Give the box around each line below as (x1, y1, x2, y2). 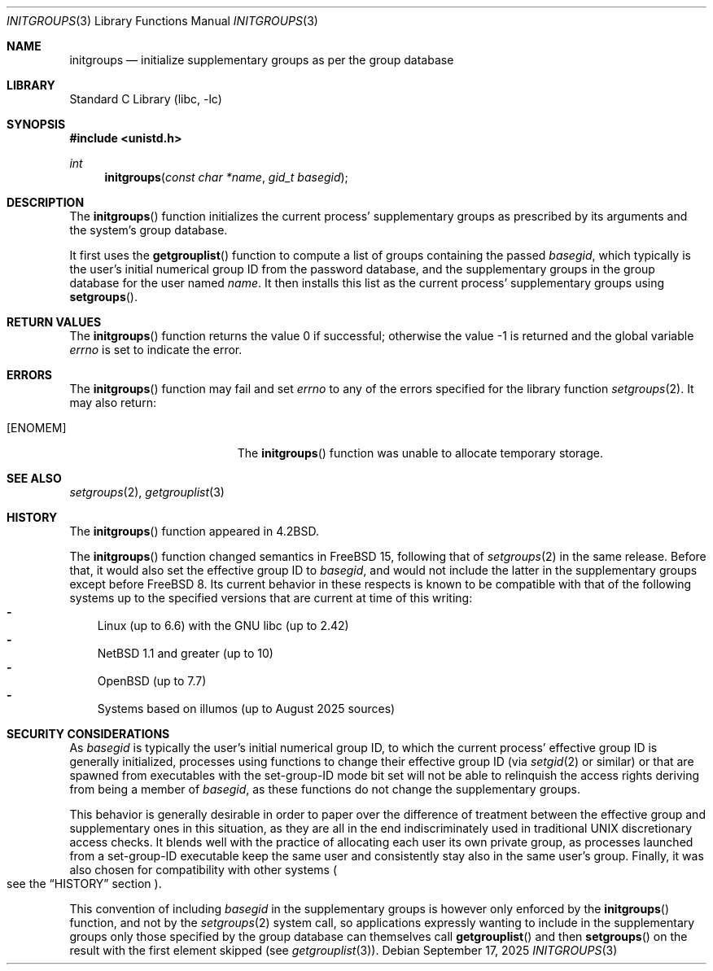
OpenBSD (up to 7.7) (97, 674, 207, 688)
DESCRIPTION (7, 195, 85, 209)
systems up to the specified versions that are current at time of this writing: (69, 591, 473, 605)
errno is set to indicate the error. (69, 343, 243, 356)
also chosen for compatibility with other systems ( (69, 863, 337, 877)
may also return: (69, 396, 156, 409)
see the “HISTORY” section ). (7, 877, 162, 890)
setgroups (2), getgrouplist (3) (69, 485, 225, 499)
